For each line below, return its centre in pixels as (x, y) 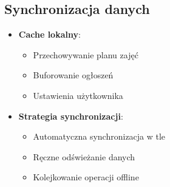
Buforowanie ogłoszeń (73, 75)
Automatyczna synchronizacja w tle (99, 136)
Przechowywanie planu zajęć (86, 54)
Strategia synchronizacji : (71, 116)
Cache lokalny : (49, 34)
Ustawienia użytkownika (78, 95)
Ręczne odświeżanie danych (84, 156)
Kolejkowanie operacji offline (86, 177)
